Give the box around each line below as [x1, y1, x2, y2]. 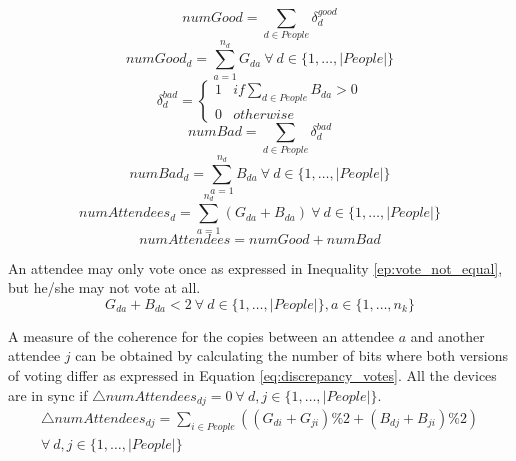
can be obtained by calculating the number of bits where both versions [75, 345, 509, 366]
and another [410, 325, 485, 346]
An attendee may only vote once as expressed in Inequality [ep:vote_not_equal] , [8, 257, 503, 278]
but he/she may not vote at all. [8, 277, 201, 298]
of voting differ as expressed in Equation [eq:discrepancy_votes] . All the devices [8, 364, 497, 385]
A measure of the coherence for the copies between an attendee [8, 325, 394, 346]
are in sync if [8, 384, 88, 405]
